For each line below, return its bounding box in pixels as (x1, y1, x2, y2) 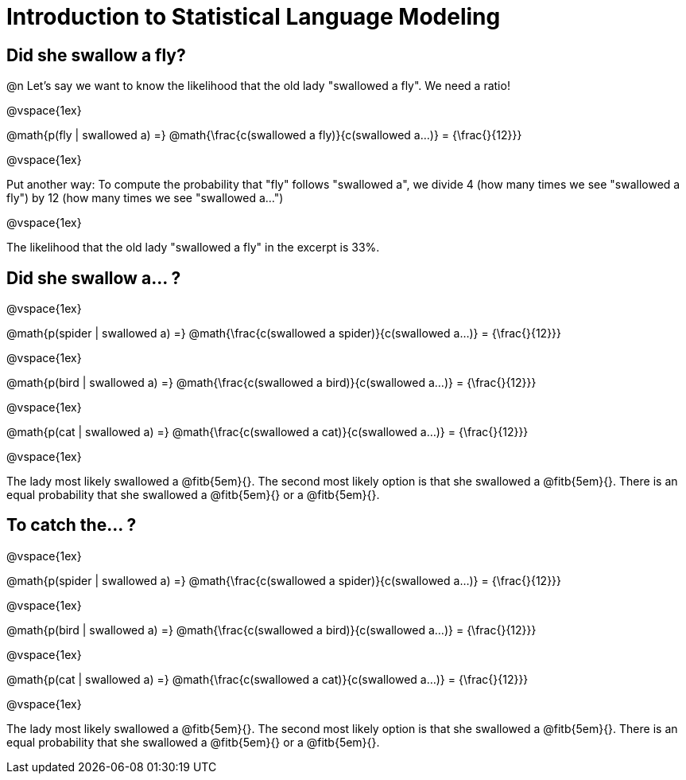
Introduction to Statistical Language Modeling (6, 3, 501, 30)
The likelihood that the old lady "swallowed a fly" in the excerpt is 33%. (6, 240, 380, 255)
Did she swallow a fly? (6, 45, 186, 65)
